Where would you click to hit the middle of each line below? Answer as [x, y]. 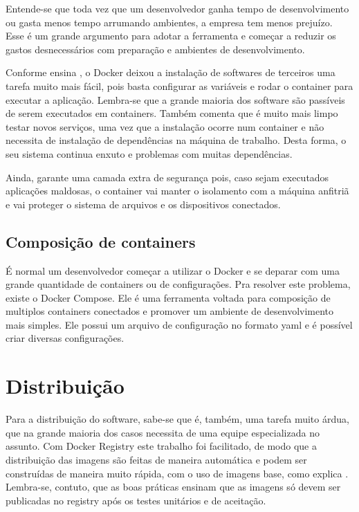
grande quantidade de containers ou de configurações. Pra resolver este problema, [178, 284]
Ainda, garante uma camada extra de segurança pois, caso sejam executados [167, 177]
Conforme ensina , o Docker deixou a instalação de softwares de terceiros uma [171, 72]
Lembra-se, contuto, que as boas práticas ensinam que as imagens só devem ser [173, 487]
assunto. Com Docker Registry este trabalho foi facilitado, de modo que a [161, 446]
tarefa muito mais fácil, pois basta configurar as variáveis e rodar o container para [179, 85]
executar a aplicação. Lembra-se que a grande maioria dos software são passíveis [175, 99]
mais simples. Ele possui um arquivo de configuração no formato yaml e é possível [179, 324]
